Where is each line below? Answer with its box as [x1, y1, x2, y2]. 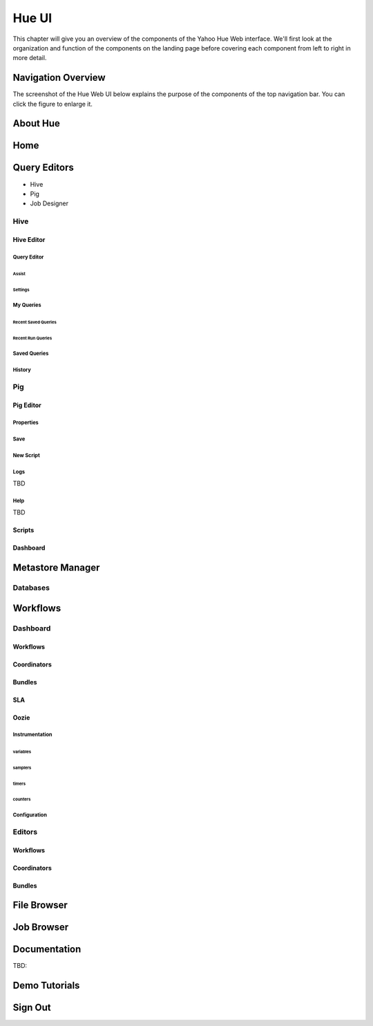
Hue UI [12, 10, 52, 26]
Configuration [12, 811, 48, 819]
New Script [12, 451, 41, 459]
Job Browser [12, 922, 69, 933]
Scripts [12, 526, 35, 534]
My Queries [12, 301, 41, 309]
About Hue [12, 118, 60, 129]
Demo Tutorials [12, 980, 80, 991]
